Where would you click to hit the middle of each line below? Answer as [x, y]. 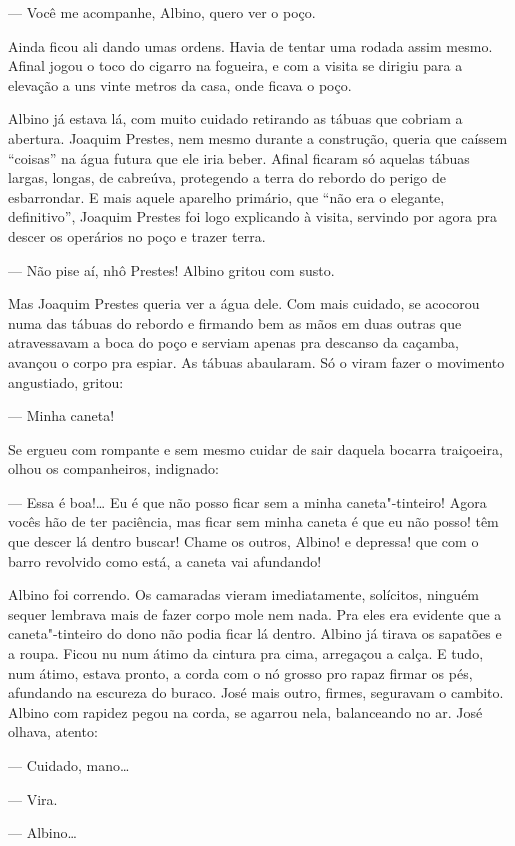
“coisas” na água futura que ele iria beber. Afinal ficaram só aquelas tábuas [239, 157]
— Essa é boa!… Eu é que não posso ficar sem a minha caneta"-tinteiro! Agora [247, 501]
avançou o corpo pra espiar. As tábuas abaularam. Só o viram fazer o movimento [256, 361]
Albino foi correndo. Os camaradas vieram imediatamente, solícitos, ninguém [244, 594]
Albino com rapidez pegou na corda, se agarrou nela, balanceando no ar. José [245, 711]
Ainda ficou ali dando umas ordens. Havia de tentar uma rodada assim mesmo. [250, 45]
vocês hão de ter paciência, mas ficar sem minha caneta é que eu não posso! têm [253, 521]
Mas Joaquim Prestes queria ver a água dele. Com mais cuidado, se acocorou [244, 303]
